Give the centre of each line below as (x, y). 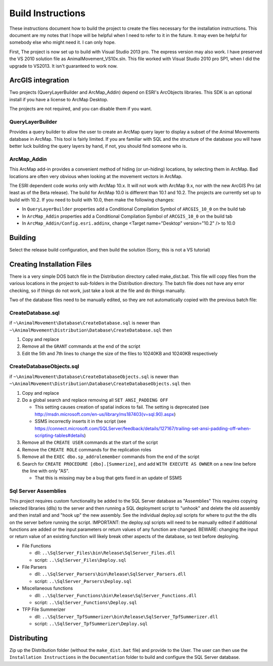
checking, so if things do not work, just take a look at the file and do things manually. (98, 290)
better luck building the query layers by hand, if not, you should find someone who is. (98, 146)
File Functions (37, 546)
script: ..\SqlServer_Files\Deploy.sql (80, 560)
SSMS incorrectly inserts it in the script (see (80, 421)
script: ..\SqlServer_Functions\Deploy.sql (86, 602)
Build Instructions (48, 13)
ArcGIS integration (39, 80)
